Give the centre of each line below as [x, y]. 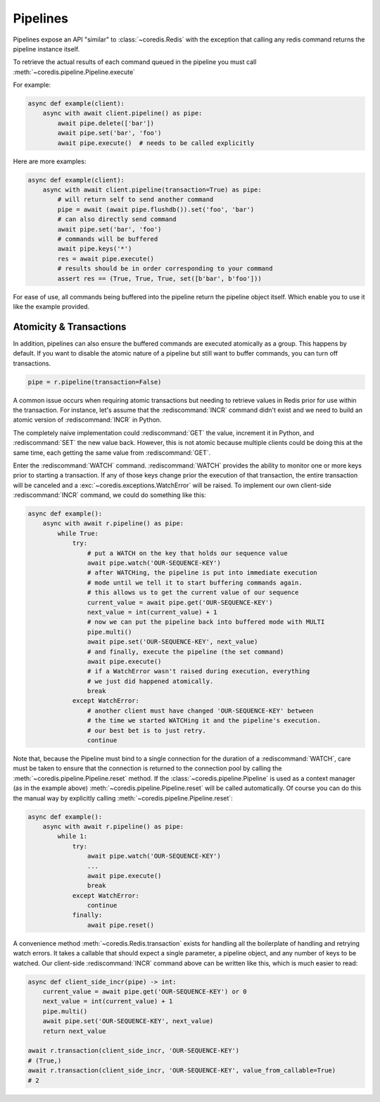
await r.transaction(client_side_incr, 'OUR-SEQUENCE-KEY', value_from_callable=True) [182, 1071]
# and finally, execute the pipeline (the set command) [185, 652]
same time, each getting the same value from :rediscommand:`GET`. [112, 452]
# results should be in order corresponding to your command [165, 269]
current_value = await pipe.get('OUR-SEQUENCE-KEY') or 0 [145, 992]
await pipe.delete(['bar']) [106, 123]
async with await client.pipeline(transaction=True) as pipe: [152, 190]
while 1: [72, 837]
